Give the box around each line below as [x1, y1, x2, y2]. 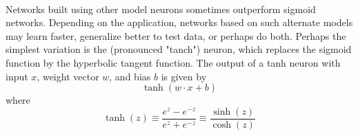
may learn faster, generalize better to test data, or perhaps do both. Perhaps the [6, 28, 346, 43]
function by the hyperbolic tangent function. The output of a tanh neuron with [6, 55, 341, 69]
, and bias [109, 69, 151, 83]
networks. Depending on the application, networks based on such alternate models [6, 15, 353, 30]
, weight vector [37, 69, 99, 83]
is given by [161, 69, 207, 83]
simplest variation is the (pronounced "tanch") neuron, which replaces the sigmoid [6, 42, 352, 56]
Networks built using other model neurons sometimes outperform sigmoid [6, 1, 316, 16]
